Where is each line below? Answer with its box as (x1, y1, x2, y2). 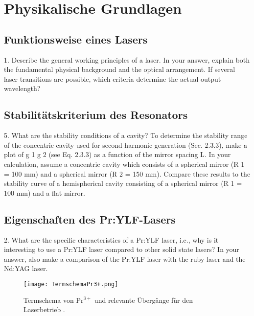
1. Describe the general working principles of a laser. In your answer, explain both (4, 54, 250, 65)
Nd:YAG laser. (4, 263, 48, 273)
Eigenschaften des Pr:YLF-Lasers (4, 211, 176, 226)
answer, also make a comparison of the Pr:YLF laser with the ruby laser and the (4, 253, 246, 264)
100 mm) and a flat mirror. (4, 187, 85, 198)
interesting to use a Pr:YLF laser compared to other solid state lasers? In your (4, 244, 239, 254)
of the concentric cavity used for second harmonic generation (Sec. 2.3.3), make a (4, 139, 247, 150)
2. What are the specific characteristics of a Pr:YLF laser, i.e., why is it (4, 234, 219, 245)
